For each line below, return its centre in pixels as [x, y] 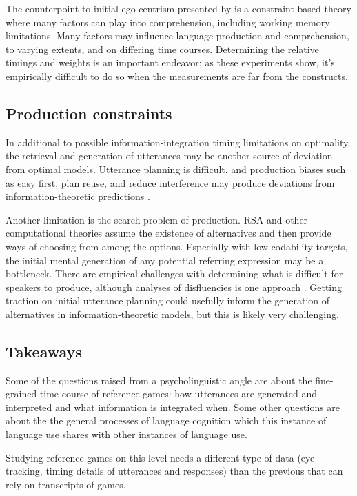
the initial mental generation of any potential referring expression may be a [165, 260]
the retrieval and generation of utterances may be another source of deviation [169, 156]
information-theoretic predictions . [78, 196]
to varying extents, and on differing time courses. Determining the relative [162, 49]
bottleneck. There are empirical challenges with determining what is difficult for [174, 274]
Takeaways [44, 351]
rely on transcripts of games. [66, 484]
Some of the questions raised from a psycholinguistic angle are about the [159, 380]
